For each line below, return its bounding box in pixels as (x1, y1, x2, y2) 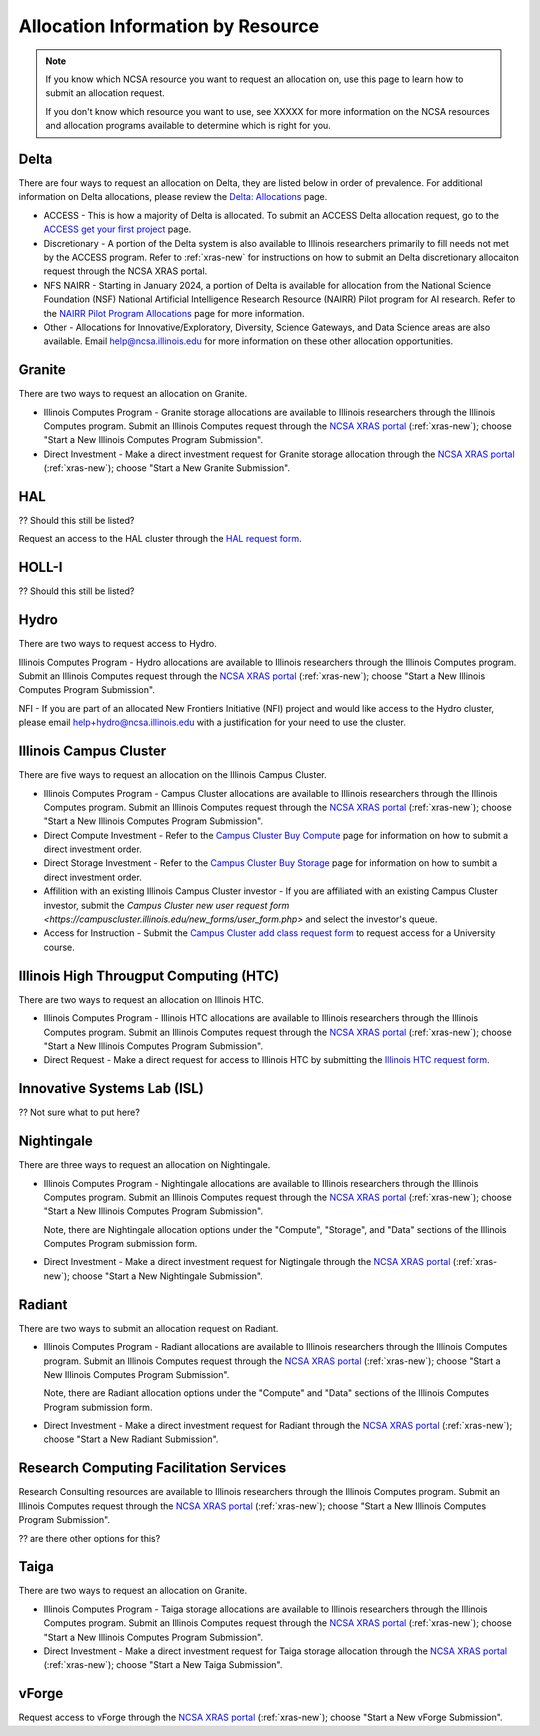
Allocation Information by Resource (18, 15, 320, 37)
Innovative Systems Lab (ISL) (18, 1080, 204, 1097)
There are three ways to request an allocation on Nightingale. (18, 1159, 271, 1171)
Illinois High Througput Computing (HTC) (18, 967, 280, 984)
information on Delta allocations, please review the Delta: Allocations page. (18, 191, 328, 203)
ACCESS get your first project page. (43, 223, 192, 235)
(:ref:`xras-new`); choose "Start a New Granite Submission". (43, 462, 290, 474)
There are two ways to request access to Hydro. (18, 638, 217, 650)
